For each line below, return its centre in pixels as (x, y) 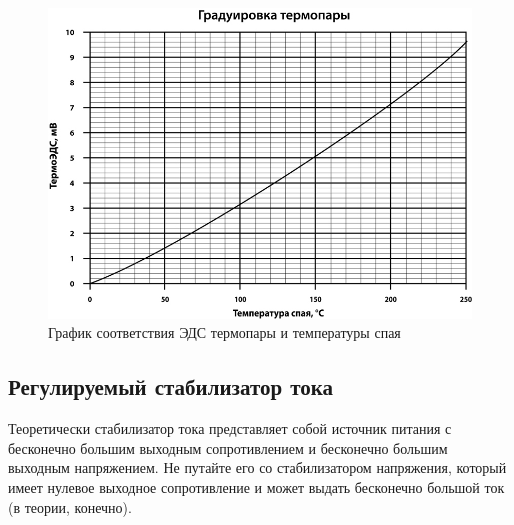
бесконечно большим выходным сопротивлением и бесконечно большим (228, 447)
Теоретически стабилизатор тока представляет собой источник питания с (230, 428)
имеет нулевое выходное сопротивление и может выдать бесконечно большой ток (256, 486)
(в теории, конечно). (70, 506)
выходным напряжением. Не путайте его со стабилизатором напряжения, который (257, 467)
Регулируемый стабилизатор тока (171, 386)
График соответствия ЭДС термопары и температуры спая (224, 332)
